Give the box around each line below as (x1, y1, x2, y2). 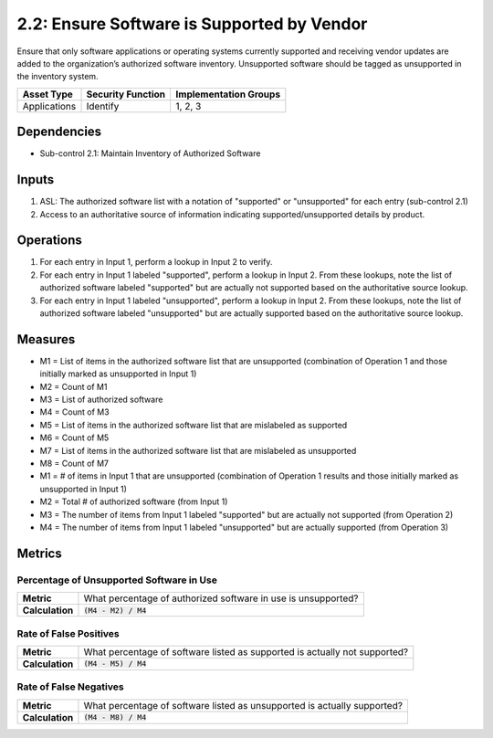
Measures (16, 332, 76, 347)
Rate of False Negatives (16, 680, 124, 693)
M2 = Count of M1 (39, 381, 108, 392)
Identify (86, 100, 120, 112)
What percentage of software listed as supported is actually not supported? (83, 645, 409, 658)
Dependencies (16, 124, 102, 140)
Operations (16, 233, 82, 248)
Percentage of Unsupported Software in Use (16, 574, 218, 586)
